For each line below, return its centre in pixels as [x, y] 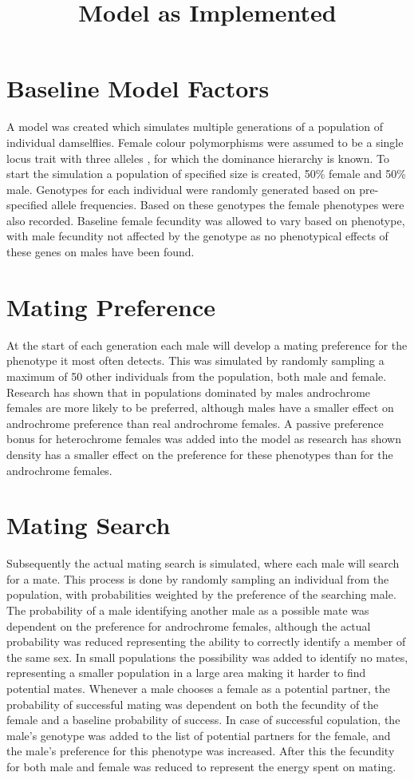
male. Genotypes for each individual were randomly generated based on [181, 189]
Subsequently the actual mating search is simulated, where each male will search [203, 563]
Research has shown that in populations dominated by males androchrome [189, 392]
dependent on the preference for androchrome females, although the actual [189, 626]
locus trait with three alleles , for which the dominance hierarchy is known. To [198, 158]
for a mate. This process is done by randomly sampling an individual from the [198, 578]
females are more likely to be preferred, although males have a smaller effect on [200, 408]
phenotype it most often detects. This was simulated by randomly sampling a [195, 360]
